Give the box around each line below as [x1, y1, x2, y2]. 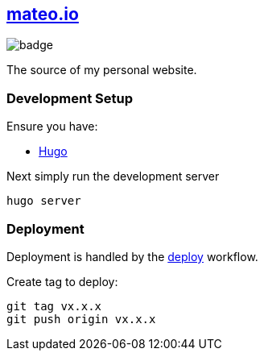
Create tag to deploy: [6, 274, 118, 289]
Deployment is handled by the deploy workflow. [6, 249, 258, 264]
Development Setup [6, 89, 133, 106]
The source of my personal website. [6, 63, 197, 77]
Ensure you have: [6, 119, 98, 134]
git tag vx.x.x [6, 299, 102, 313]
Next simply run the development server [6, 169, 220, 184]
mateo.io [6, 4, 79, 24]
